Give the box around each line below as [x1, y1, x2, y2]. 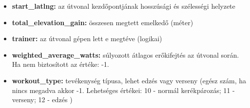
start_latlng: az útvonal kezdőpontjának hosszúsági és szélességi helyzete [12, 1, 235, 11]
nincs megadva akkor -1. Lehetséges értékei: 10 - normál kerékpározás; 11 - [12, 85, 235, 95]
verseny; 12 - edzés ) [12, 94, 73, 105]
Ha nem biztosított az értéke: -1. [12, 59, 109, 69]
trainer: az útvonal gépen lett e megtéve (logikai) [12, 33, 162, 44]
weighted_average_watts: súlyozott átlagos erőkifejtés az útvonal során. [12, 49, 239, 60]
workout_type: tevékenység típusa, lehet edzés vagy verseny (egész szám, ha [12, 75, 246, 85]
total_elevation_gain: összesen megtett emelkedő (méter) [12, 17, 193, 27]
